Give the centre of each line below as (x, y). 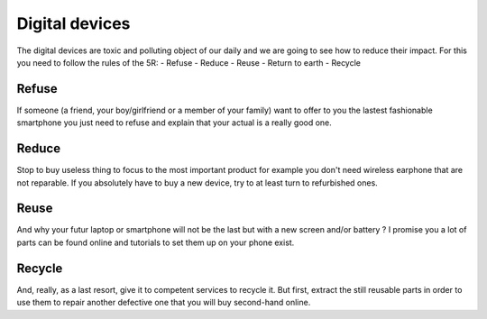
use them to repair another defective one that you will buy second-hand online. (164, 303)
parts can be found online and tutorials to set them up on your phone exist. (156, 242)
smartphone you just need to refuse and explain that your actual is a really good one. (175, 123)
